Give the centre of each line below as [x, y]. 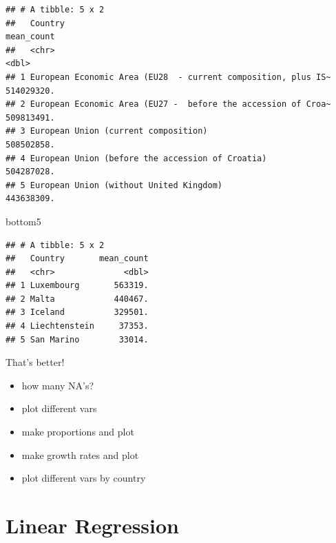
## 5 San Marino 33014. [77, 339]
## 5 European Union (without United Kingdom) [114, 185]
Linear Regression [93, 525]
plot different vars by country [84, 478]
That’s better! [35, 362]
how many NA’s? [58, 385]
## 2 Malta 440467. [77, 299]
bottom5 [23, 221]
